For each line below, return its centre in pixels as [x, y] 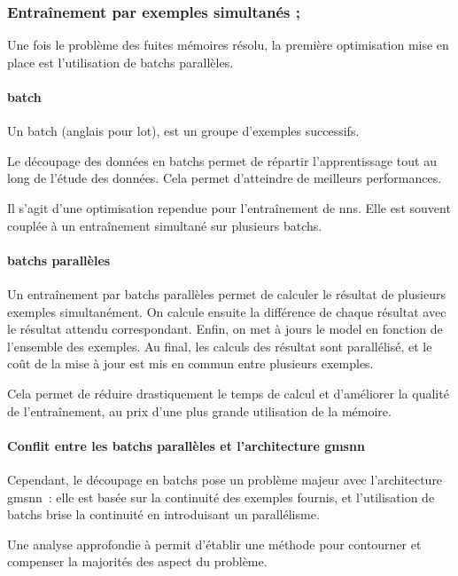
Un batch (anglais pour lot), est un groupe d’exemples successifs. [183, 131]
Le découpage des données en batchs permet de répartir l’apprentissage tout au [222, 160]
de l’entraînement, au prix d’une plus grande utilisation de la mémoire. [199, 410]
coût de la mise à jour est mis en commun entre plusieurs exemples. [190, 363]
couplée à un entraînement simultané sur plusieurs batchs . [165, 225]
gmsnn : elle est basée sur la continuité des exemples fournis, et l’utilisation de [221, 497]
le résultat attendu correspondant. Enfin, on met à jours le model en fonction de [225, 329]
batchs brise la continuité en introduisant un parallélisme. [163, 514]
